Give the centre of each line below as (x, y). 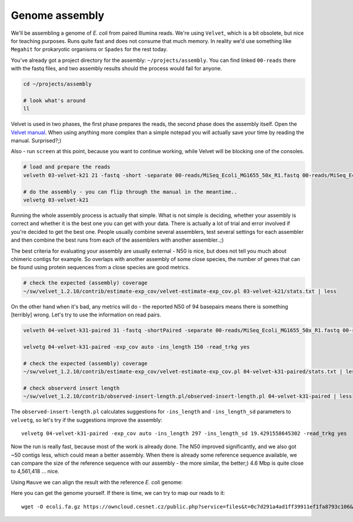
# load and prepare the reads (67, 167)
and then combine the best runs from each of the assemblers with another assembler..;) (117, 240)
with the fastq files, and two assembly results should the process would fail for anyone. (116, 68)
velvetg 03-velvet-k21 (56, 200)
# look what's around (54, 100)
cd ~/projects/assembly (58, 84)
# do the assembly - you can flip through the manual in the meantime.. (130, 192)
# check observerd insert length (71, 388)
